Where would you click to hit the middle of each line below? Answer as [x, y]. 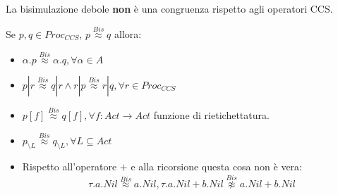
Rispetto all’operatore [70, 166]
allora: [128, 33]
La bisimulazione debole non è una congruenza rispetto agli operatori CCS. [169, 8]
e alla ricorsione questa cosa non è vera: [216, 166]
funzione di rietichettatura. [211, 114]
